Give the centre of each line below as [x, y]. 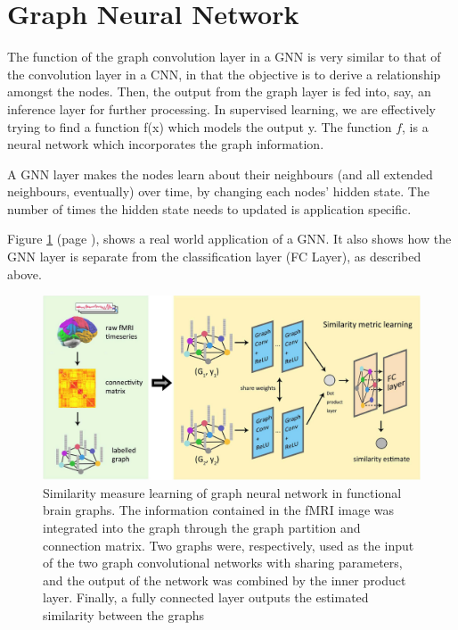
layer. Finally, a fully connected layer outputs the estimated [206, 597]
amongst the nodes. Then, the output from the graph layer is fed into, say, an [219, 91]
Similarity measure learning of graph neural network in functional [222, 492]
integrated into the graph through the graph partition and [202, 528]
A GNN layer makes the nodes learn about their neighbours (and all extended [220, 174]
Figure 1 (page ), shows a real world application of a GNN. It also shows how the [229, 239]
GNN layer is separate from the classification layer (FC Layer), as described [214, 257]
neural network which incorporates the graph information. [166, 144]
